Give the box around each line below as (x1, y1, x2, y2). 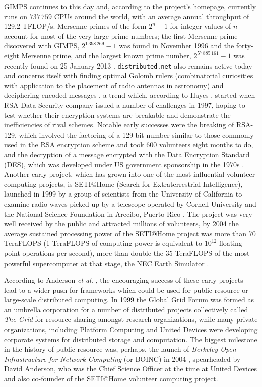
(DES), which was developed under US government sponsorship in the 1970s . (4, 159, 244, 169)
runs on (4, 11, 28, 21)
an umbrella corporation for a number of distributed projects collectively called (4, 304, 248, 314)
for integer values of (170, 21, 231, 31)
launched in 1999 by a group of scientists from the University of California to (4, 188, 242, 199)
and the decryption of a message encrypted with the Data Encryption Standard (4, 149, 250, 159)
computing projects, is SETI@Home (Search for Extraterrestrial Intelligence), (4, 178, 243, 189)
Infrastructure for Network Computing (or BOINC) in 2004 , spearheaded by (4, 353, 241, 364)
